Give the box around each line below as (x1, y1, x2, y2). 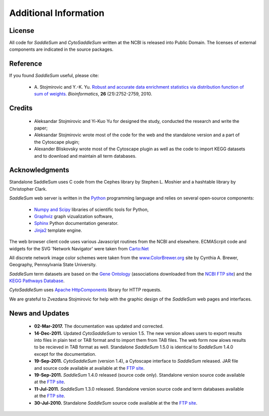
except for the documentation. (34, 351, 97, 357)
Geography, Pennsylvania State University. (9, 262, 97, 268)
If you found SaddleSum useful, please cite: (9, 73, 99, 79)
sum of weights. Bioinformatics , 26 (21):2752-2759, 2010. (34, 91, 152, 97)
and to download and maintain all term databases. (34, 153, 137, 159)
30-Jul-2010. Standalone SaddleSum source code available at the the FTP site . (34, 400, 198, 406)
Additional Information (9, 7, 105, 18)
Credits (9, 104, 33, 112)
